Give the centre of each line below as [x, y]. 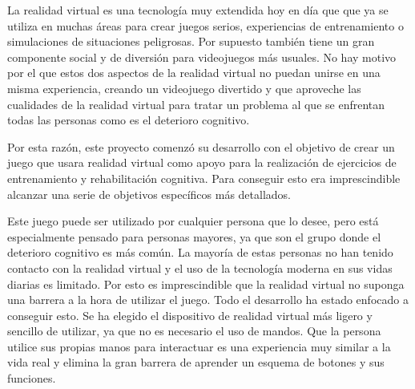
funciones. [32, 378]
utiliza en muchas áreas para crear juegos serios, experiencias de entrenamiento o [205, 25]
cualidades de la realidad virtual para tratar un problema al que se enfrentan [196, 104]
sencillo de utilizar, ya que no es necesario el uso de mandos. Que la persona [194, 331]
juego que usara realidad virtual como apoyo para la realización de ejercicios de [202, 162]
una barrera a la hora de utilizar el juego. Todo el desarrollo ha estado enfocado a [208, 300]
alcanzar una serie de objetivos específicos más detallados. [149, 194]
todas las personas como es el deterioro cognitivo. [129, 120]
